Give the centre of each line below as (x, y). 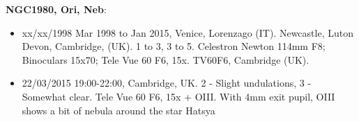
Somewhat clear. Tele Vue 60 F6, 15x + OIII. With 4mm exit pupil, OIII (178, 96)
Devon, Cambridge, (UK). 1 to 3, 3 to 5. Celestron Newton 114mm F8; (174, 46)
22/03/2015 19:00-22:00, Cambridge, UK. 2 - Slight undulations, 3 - (167, 83)
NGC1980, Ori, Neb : (56, 9)
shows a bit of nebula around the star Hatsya (119, 110)
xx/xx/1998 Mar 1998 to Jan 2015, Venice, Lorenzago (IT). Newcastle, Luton (188, 32)
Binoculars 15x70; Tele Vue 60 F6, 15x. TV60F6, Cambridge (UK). (166, 59)
